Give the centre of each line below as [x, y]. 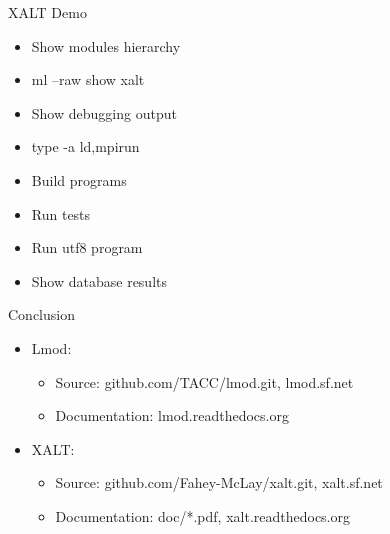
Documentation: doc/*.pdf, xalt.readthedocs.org [202, 515]
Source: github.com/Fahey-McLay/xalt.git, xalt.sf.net [219, 482]
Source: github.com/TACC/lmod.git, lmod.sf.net [204, 381]
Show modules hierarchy [106, 45]
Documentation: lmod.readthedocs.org [172, 415]
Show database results [99, 280]
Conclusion [41, 314]
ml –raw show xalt [88, 79]
